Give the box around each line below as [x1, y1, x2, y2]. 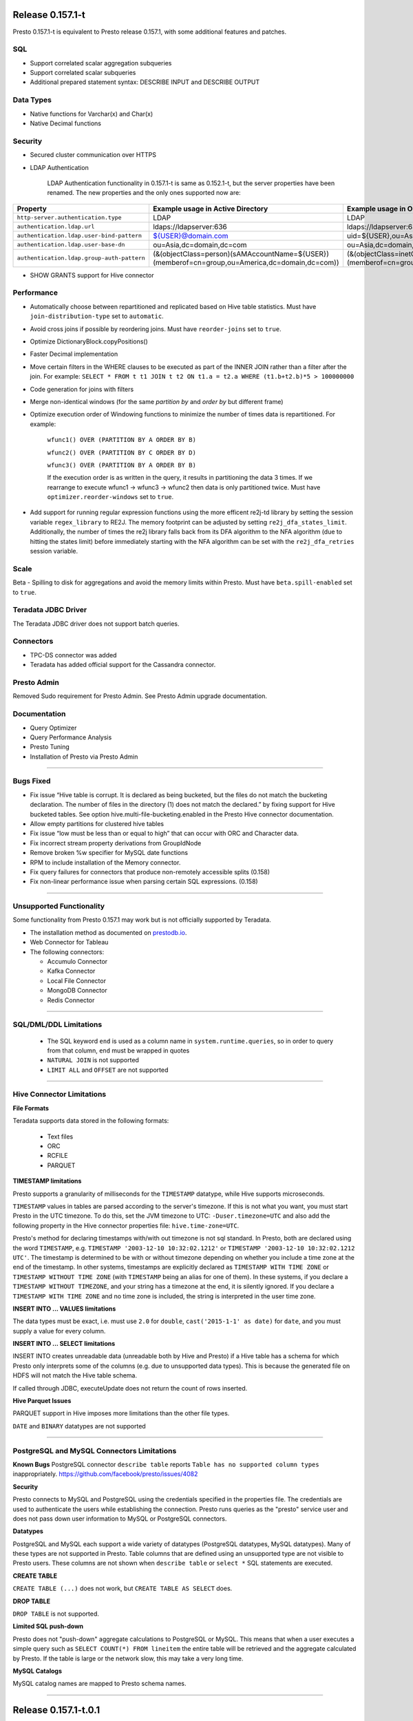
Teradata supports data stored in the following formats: [12, 1117, 169, 1125]
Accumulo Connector [47, 958, 108, 966]
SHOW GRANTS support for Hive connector [30, 271, 154, 279]
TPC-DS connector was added [30, 651, 117, 659]
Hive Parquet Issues [12, 1397, 72, 1405]
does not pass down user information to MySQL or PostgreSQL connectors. [12, 1514, 227, 1523]
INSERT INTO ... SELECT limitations [12, 1340, 116, 1348]
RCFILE [47, 1152, 68, 1160]
